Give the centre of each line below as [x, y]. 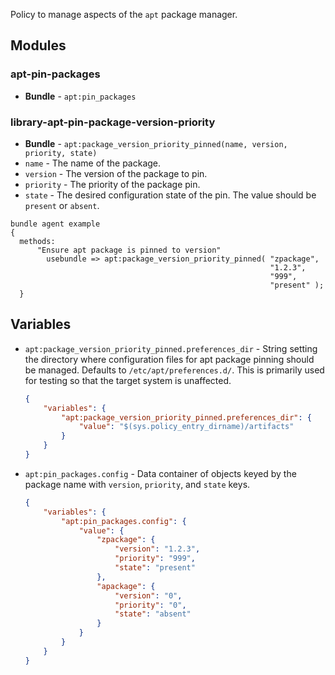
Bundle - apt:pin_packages [80, 96]
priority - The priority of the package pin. [112, 184]
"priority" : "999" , [155, 559]
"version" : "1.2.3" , [157, 549]
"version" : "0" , [148, 595]
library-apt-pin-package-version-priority [113, 122]
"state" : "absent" [153, 614]
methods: [37, 241]
